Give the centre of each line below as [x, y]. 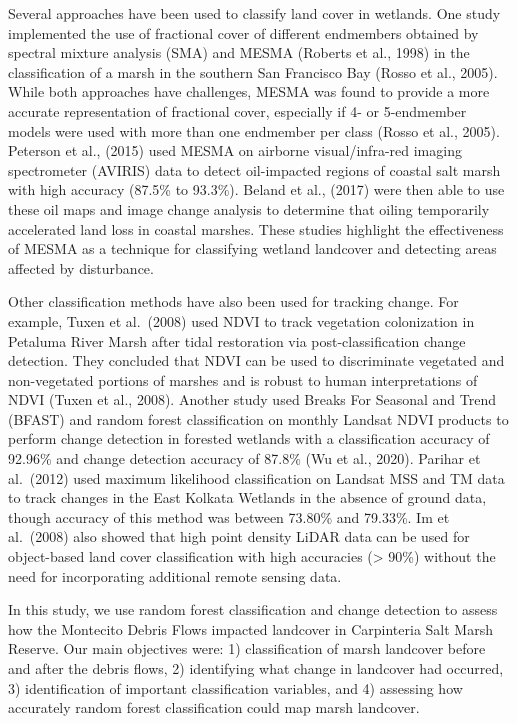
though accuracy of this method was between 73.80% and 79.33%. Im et [229, 516]
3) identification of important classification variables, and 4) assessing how [235, 687]
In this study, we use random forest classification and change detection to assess [253, 609]
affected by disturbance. [81, 267]
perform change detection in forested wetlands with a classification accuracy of [249, 438]
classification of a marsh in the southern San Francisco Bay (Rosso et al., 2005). [253, 71]
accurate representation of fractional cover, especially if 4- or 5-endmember [237, 110]
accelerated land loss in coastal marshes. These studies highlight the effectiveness [256, 228]
